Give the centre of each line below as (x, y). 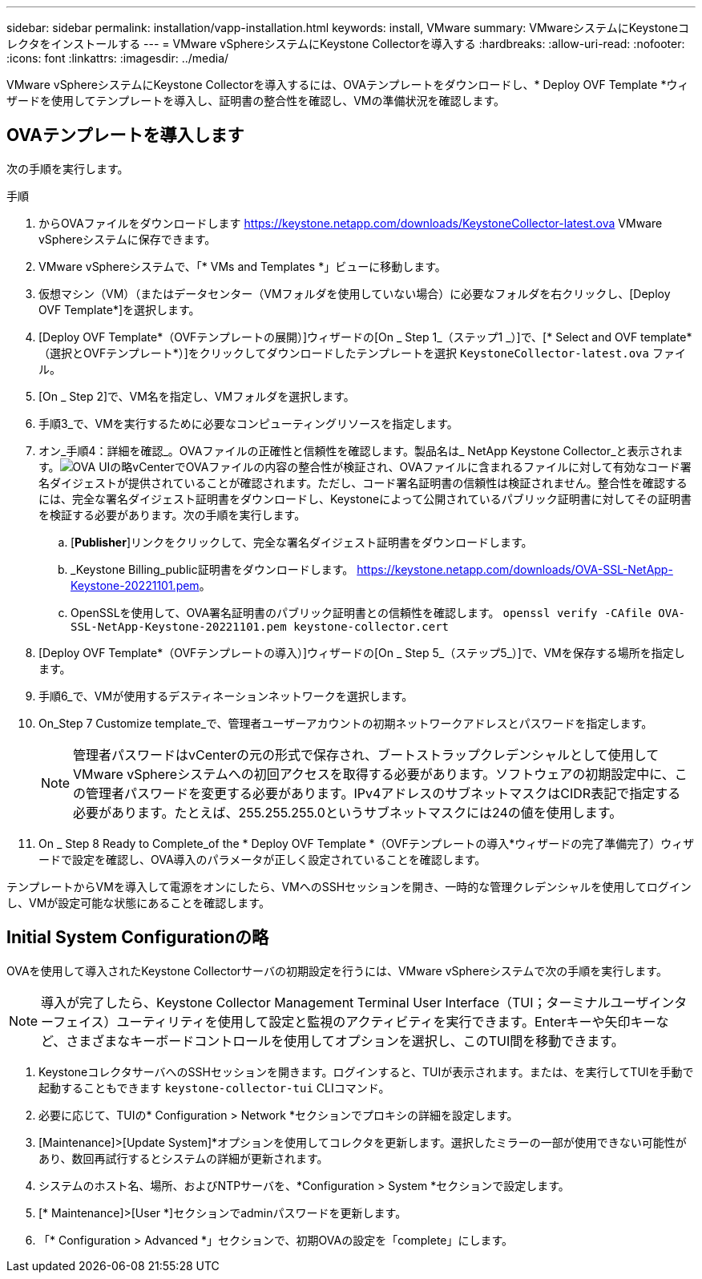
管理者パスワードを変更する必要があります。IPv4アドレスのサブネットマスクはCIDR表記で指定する (383, 793)
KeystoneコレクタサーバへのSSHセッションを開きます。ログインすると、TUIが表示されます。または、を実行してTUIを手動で (366, 1071)
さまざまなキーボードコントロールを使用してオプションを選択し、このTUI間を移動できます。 (345, 1041)
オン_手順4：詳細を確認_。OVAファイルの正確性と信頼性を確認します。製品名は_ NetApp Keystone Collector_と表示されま (361, 450)
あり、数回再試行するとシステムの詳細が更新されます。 (184, 1158)
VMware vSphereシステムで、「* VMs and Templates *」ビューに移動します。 (242, 266)
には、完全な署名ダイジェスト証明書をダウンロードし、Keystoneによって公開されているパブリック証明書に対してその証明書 (365, 498)
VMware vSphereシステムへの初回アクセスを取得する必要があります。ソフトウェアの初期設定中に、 (374, 774)
